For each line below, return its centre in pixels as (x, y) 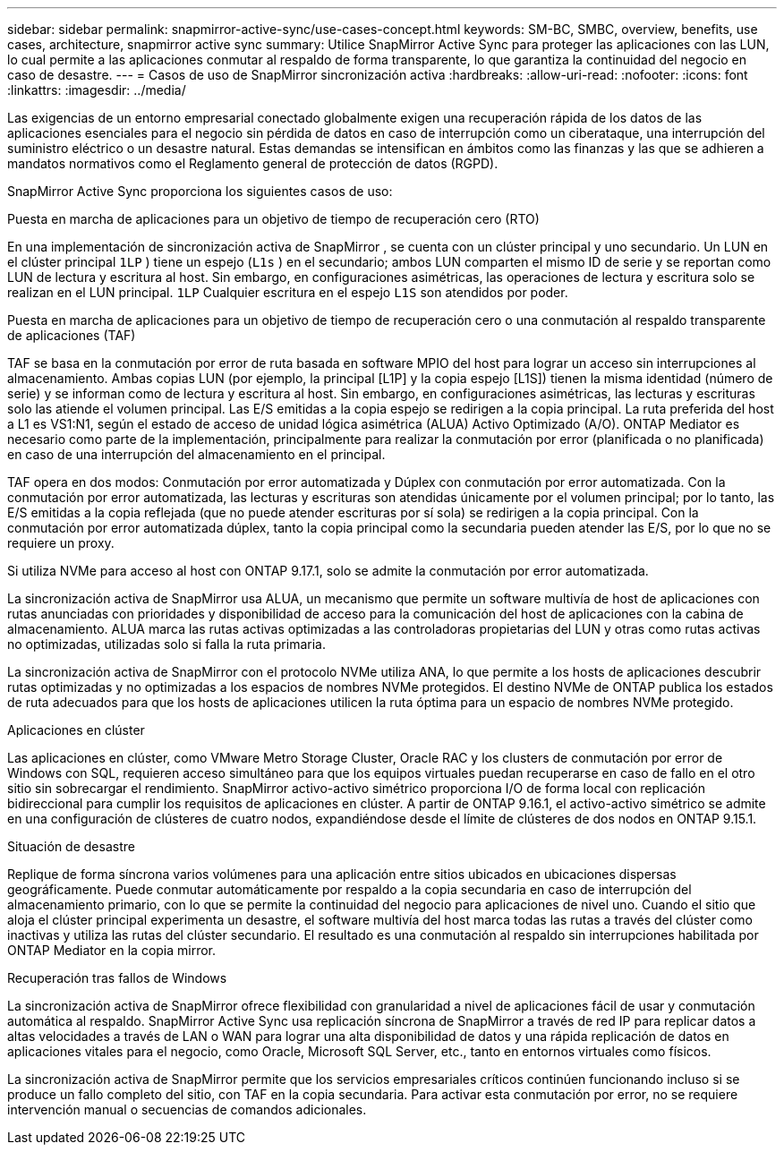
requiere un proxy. (61, 543)
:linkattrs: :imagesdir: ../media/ (97, 90)
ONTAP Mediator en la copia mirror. (112, 950)
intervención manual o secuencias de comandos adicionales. (187, 1109)
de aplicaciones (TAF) (72, 335)
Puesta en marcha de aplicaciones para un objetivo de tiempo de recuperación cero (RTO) (273, 219)
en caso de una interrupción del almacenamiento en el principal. (196, 454)
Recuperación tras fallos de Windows (117, 978)
